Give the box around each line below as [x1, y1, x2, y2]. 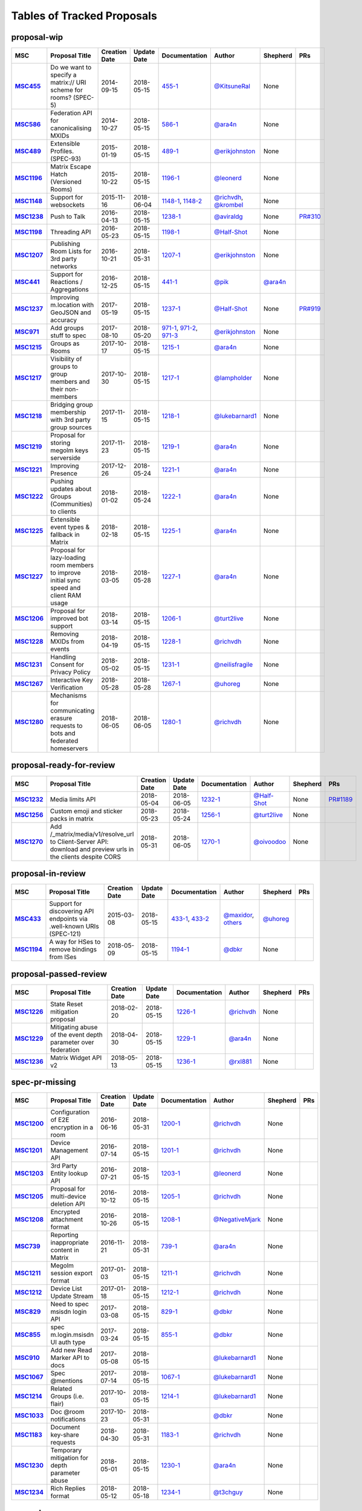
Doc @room [50, 1408, 85, 1416]
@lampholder [214, 374, 253, 382]
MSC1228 [15, 638, 44, 646]
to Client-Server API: [50, 837, 109, 846]
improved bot [50, 614, 89, 623]
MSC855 [15, 1330, 41, 1339]
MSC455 [15, 82, 41, 91]
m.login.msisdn [50, 1330, 94, 1339]
